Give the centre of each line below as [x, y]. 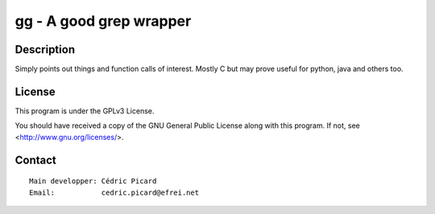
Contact [35, 160]
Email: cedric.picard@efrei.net [114, 192]
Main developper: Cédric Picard [93, 181]
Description [45, 49]
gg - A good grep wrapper [103, 21]
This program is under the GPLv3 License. [85, 111]
